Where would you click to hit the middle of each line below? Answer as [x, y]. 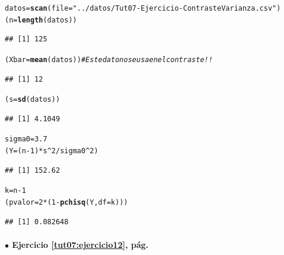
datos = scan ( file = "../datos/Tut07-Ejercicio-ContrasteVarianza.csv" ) [143, 8]
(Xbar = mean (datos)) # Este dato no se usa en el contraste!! [109, 59]
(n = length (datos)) [41, 20]
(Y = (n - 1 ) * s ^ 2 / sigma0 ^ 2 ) [52, 151]
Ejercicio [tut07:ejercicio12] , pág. [80, 244]
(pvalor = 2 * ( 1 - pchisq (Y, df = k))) [66, 202]
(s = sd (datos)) [33, 100]
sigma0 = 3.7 [26, 139]
